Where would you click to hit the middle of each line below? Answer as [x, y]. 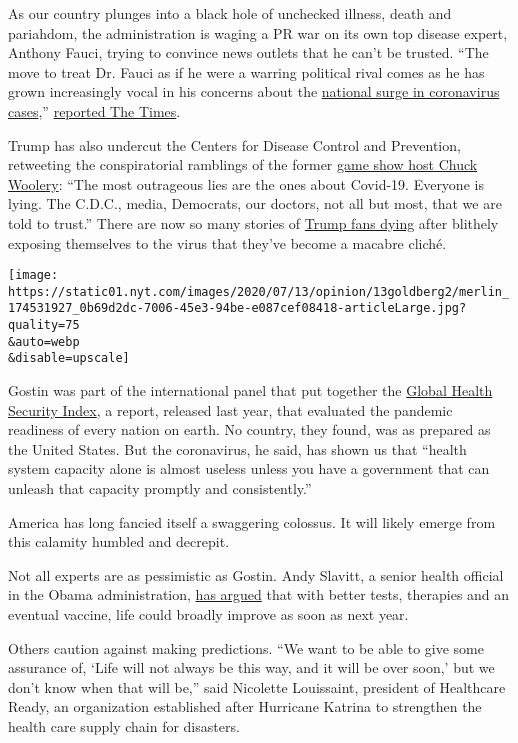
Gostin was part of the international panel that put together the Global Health [250, 390]
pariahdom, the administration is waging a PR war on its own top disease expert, [258, 32]
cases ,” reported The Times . [94, 110]
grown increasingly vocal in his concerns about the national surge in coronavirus [254, 91]
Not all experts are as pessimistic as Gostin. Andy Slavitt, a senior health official [256, 574]
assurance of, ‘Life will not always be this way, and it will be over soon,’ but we [251, 667]
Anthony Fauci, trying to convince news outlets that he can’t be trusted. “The [248, 52]
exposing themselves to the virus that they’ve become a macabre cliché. [227, 242]
